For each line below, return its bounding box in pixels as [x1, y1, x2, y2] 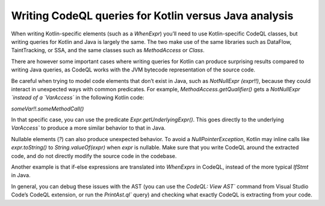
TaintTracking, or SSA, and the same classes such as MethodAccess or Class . [11, 47, 205, 54]
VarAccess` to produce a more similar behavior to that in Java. [11, 124, 166, 132]
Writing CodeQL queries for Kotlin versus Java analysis [11, 9, 294, 22]
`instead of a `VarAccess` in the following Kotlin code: [11, 94, 144, 101]
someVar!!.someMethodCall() [11, 105, 84, 112]
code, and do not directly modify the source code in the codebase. [11, 152, 177, 159]
